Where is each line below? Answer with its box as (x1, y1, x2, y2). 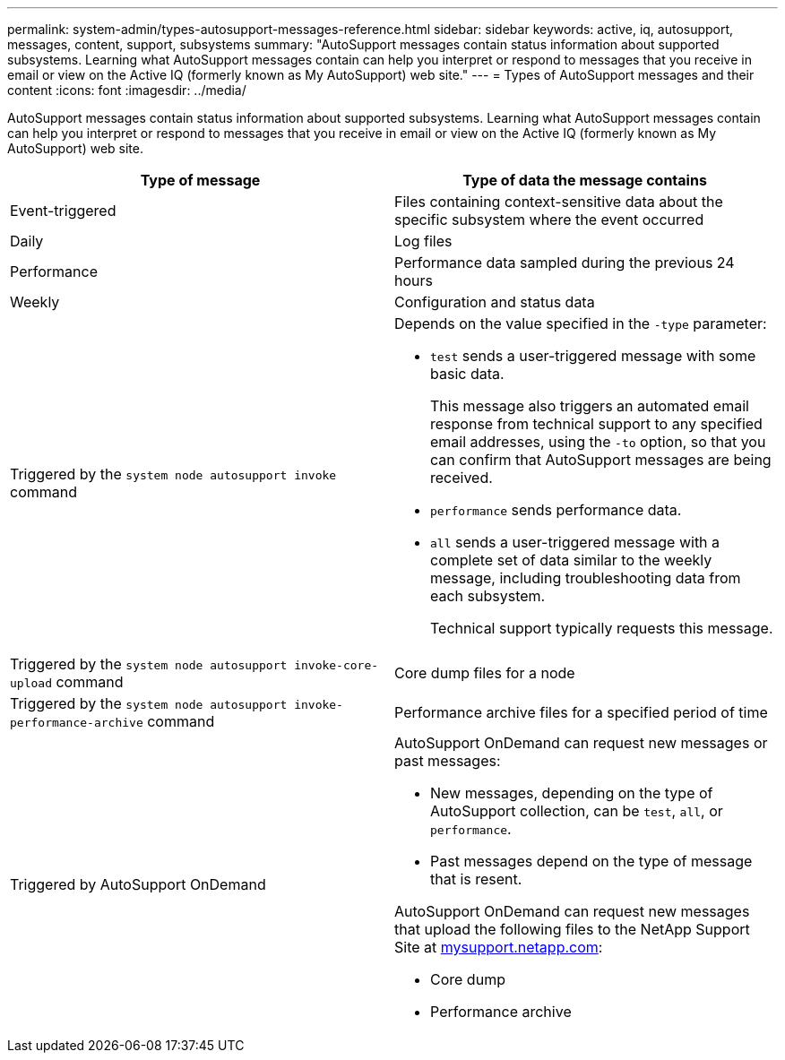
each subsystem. (430, 587, 546, 605)
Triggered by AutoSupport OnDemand (10, 875, 266, 893)
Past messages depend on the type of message (430, 852, 753, 870)
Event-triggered (10, 202, 116, 220)
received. (430, 469, 493, 487)
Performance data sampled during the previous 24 (394, 254, 735, 271)
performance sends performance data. (430, 501, 682, 519)
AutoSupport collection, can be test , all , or (430, 802, 723, 820)
